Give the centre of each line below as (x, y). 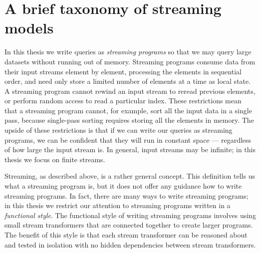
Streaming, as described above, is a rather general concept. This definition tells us (130, 176)
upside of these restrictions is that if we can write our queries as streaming (119, 130)
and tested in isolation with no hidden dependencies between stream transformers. (130, 244)
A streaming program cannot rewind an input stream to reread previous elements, (130, 91)
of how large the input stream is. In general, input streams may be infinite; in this (130, 149)
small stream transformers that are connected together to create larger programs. (129, 225)
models (29, 28)
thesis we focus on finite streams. (55, 159)
